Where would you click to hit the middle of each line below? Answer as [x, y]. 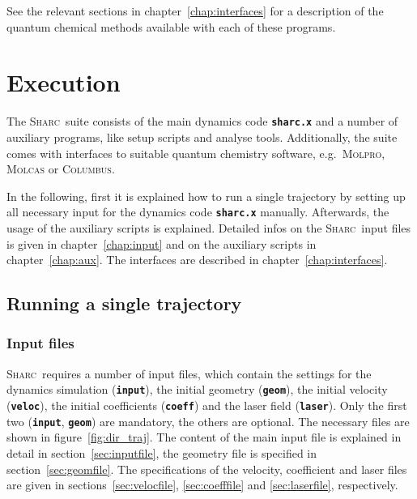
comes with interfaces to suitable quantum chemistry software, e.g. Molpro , [196, 153]
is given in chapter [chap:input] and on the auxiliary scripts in [162, 243]
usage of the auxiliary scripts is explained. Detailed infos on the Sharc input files [209, 228]
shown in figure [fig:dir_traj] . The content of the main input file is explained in [204, 437]
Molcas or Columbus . [61, 169]
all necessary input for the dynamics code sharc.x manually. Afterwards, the [198, 212]
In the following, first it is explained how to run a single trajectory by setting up [206, 196]
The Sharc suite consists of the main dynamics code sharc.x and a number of [202, 121]
